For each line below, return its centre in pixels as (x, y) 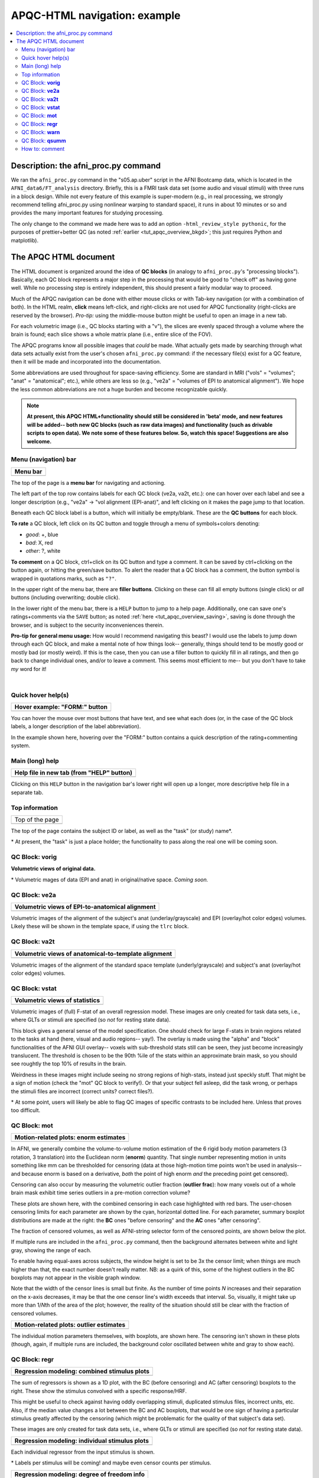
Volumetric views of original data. (53, 868)
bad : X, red (39, 543)
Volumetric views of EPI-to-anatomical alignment (85, 906)
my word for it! (29, 669)
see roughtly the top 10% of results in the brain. (69, 1064)
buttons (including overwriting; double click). (66, 598)
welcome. (39, 441)
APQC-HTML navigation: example (96, 15)
